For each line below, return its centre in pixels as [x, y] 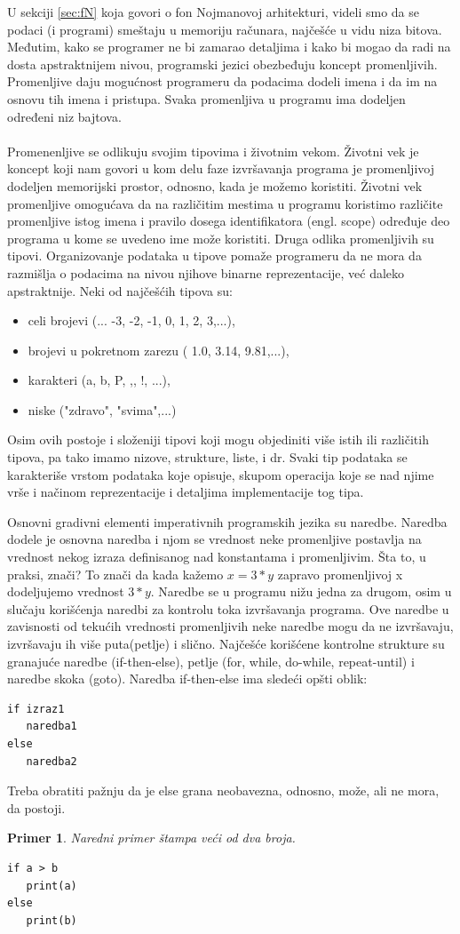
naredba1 [52, 726]
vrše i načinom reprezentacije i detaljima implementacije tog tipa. [186, 492]
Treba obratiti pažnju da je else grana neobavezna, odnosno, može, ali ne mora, [223, 790]
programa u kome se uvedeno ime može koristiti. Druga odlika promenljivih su [221, 238]
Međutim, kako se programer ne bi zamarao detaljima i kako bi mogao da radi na [229, 47]
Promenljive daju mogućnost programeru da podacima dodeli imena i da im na [222, 81]
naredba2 [52, 761]
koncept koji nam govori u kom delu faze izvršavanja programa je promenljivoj [221, 168]
